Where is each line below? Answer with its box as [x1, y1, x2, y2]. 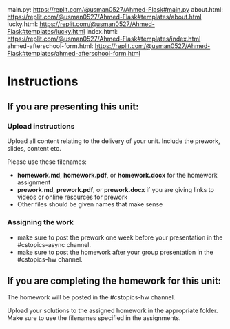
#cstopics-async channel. [17, 240, 92, 248]
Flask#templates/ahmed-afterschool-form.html [7, 50, 140, 58]
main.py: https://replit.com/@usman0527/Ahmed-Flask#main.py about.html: [7, 6, 224, 14]
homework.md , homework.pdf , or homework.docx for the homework [17, 171, 218, 180]
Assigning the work [7, 217, 74, 227]
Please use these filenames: [7, 158, 87, 166]
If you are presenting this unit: [7, 100, 139, 112]
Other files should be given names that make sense [17, 200, 163, 209]
